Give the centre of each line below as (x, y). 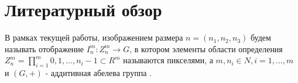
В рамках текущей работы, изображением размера (94, 37)
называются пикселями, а (168, 60)
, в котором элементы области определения (206, 48)
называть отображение (44, 48)
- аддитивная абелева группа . (98, 73)
